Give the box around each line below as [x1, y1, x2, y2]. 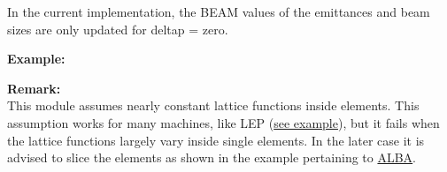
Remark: [7, 79, 61, 97]
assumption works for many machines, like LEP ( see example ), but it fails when [7, 113, 440, 131]
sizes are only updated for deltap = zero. [7, 19, 228, 38]
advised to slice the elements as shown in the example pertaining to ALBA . [7, 148, 417, 167]
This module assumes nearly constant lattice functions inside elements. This [7, 96, 420, 115]
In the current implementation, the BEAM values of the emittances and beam [7, 3, 430, 20]
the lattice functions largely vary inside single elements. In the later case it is [7, 131, 425, 149]
